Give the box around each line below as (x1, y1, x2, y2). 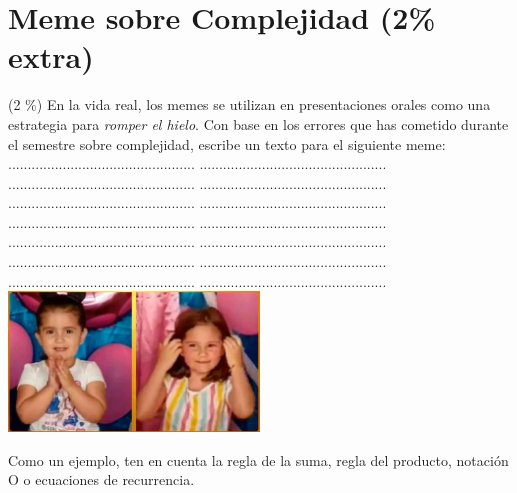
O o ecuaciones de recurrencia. (8, 469, 195, 490)
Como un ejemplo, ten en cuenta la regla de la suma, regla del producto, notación (8, 449, 509, 470)
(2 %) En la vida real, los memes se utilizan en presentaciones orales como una (8, 94, 491, 115)
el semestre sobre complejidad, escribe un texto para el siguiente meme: (8, 133, 446, 154)
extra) (8, 36, 94, 77)
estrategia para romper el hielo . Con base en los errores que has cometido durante (8, 113, 509, 134)
